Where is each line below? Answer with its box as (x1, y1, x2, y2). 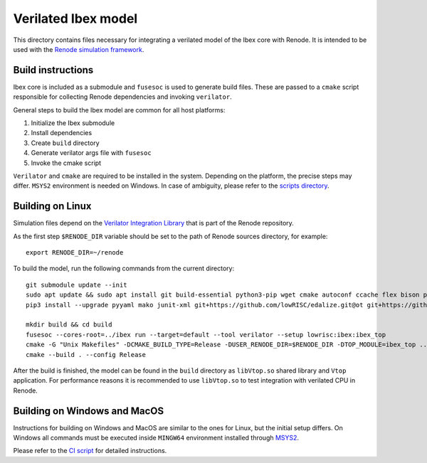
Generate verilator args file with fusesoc (31, 149, 152, 157)
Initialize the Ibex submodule (31, 119, 115, 127)
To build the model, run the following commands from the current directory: (13, 264, 235, 273)
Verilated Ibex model (13, 11, 138, 26)
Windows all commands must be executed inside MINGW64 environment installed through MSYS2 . (13, 434, 299, 442)
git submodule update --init (26, 281, 127, 289)
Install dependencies (31, 129, 93, 137)
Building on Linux (13, 200, 92, 213)
